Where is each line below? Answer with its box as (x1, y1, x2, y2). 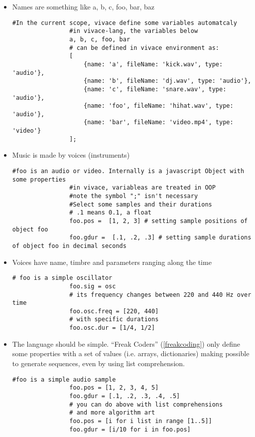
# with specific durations (69, 316, 159, 323)
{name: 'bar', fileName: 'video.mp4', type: (83, 119, 234, 126)
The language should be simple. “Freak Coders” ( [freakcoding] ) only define (12, 338, 240, 349)
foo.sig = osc (69, 282, 116, 290)
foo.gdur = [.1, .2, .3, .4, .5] (69, 392, 180, 400)
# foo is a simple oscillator (12, 274, 113, 282)
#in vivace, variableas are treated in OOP (69, 184, 216, 192)
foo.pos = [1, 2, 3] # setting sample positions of (69, 217, 248, 224)
